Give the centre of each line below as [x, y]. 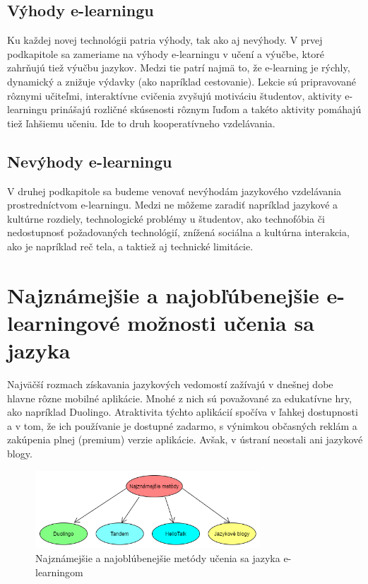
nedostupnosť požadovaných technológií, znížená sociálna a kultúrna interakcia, [178, 232]
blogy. [20, 453]
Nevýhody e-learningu [90, 161]
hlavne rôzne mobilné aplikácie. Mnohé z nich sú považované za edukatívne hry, [179, 398]
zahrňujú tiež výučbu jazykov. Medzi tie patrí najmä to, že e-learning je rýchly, [179, 68]
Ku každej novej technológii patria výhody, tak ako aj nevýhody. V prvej [165, 40]
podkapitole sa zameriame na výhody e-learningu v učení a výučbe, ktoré [166, 53]
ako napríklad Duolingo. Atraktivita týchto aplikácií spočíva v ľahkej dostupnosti [183, 412]
